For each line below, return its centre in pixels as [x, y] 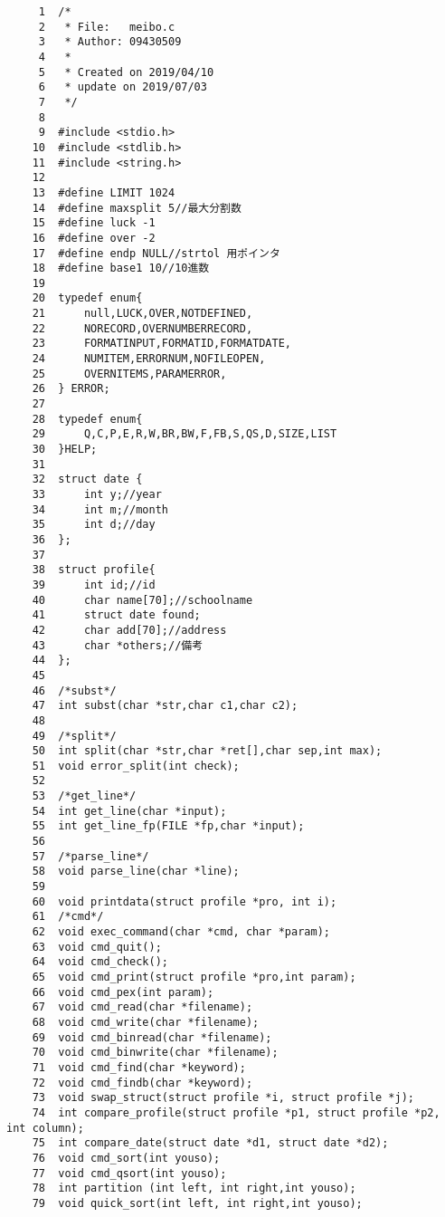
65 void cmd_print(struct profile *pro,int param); [194, 977]
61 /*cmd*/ [68, 917]
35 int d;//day [94, 525]
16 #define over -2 [94, 238]
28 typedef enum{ [87, 419]
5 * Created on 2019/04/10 [126, 72]
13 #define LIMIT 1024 [104, 192]
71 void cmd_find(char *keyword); [139, 1067]
